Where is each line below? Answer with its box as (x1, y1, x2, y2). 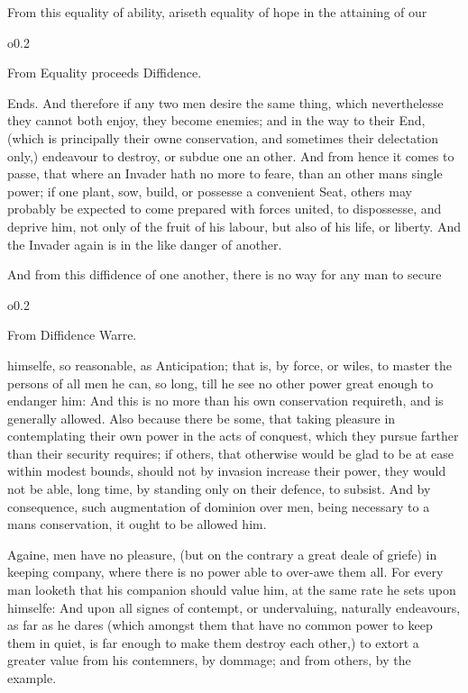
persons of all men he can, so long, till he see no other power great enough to (7, 373, 434, 392)
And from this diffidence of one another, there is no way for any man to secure (7, 265, 442, 284)
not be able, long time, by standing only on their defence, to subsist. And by (7, 479, 431, 498)
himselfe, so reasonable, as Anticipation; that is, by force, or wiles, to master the (7, 355, 452, 374)
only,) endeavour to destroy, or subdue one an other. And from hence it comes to (7, 146, 454, 165)
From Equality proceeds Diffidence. (7, 63, 202, 82)
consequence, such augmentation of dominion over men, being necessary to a (7, 497, 430, 515)
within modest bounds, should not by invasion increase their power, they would (7, 461, 446, 480)
